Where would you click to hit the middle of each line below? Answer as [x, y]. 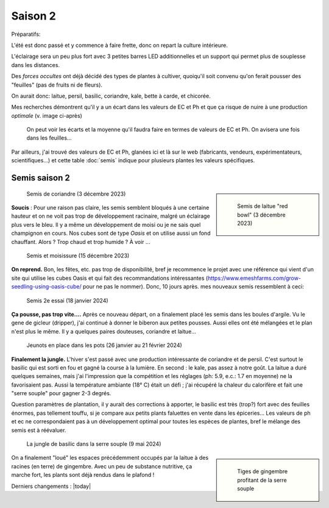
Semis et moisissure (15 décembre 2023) [78, 256]
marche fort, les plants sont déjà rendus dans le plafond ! [83, 475]
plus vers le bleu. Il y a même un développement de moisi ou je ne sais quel [106, 224]
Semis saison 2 [41, 178]
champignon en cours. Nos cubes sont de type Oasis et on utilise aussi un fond [111, 233]
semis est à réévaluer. [39, 430]
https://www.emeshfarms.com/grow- [254, 278]
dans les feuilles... [49, 138]
